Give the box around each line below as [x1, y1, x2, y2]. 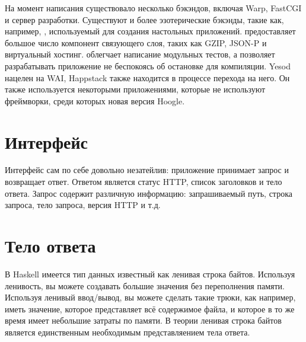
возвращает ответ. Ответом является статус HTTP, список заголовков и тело [5, 175, 282, 188]
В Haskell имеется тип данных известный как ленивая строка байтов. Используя [5, 267, 295, 280]
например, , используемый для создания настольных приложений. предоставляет [5, 25, 296, 37]
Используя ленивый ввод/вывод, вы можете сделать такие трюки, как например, [5, 291, 296, 303]
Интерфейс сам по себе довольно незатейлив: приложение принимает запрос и [5, 164, 289, 176]
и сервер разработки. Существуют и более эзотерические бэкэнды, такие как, [5, 13, 284, 25]
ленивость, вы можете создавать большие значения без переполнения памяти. [5, 279, 285, 292]
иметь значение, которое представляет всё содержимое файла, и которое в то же [5, 302, 295, 315]
